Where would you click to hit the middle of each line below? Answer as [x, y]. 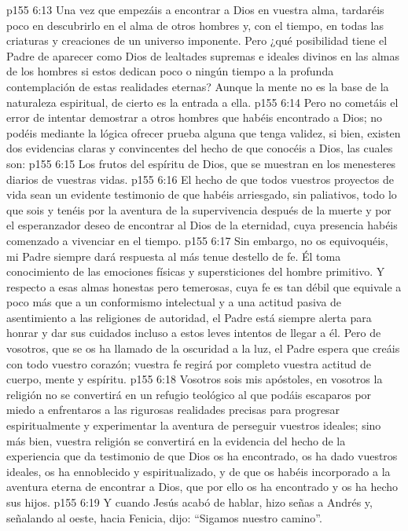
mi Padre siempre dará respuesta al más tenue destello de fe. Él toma [174, 256]
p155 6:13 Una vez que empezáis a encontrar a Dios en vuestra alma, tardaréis [195, 9]
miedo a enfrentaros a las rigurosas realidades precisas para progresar [173, 410]
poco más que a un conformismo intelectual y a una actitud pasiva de [174, 302]
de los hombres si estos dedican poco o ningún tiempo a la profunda [170, 71]
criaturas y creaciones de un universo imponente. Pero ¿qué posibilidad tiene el [197, 40]
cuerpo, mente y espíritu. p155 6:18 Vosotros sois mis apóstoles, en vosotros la [195, 379]
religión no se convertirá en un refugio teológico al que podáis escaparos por [189, 394]
